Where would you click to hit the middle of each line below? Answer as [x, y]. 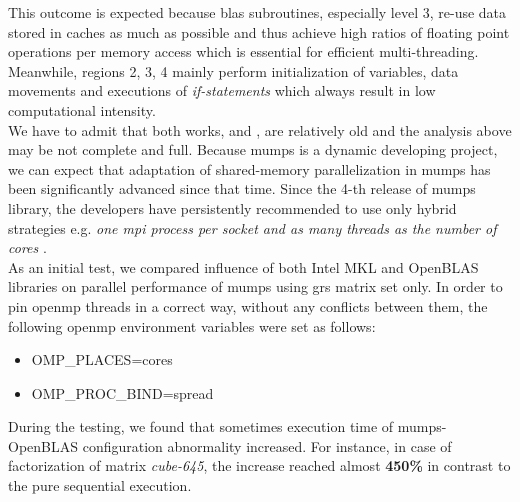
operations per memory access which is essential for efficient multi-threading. [243, 51]
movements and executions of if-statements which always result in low [222, 90]
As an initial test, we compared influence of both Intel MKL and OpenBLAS [243, 266]
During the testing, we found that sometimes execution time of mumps [225, 426]
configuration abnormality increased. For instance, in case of [267, 445]
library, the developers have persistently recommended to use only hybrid [232, 207]
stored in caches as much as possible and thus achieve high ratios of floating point [259, 31]
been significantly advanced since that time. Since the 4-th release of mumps [242, 188]
